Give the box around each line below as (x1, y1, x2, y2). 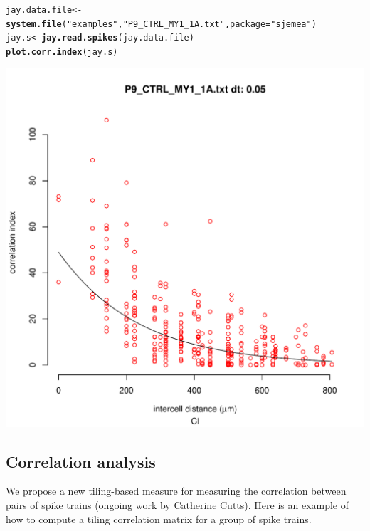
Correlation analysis (6, 450, 156, 472)
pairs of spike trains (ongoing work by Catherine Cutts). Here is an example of (6, 498, 349, 512)
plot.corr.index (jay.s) (6, 46, 118, 57)
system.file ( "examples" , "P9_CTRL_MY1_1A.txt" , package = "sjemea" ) (6, 19, 317, 29)
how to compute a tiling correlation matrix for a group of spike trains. (6, 511, 312, 526)
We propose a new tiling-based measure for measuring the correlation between (6, 483, 347, 498)
